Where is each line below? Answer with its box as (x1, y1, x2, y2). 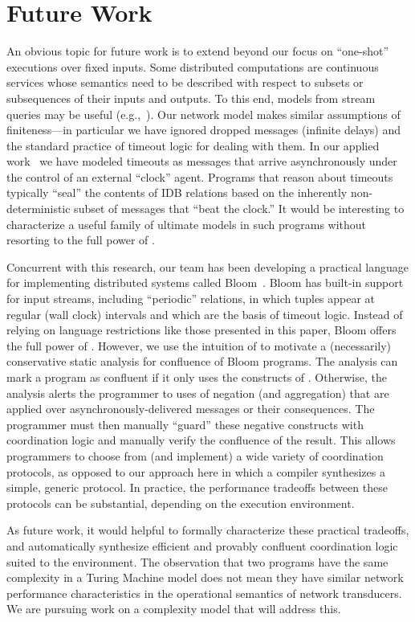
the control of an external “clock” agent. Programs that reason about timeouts (6, 168, 393, 185)
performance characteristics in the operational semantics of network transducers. (6, 584, 402, 601)
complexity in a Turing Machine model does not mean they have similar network (6, 569, 404, 586)
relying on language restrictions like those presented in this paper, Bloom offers (6, 321, 397, 338)
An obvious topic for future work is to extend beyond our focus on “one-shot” (6, 43, 389, 59)
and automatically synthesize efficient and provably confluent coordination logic (6, 537, 398, 554)
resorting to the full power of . (6, 231, 155, 248)
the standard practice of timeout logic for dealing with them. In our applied (6, 137, 380, 153)
